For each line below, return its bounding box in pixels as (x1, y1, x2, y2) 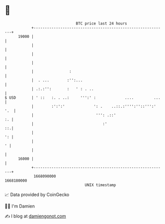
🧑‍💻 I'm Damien (4, 203, 35, 209)
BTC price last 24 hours (76, 21, 127, 26)
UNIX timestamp (84, 182, 116, 188)
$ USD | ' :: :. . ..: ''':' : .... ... (4, 95, 161, 100)
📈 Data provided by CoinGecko (4, 192, 70, 198)
